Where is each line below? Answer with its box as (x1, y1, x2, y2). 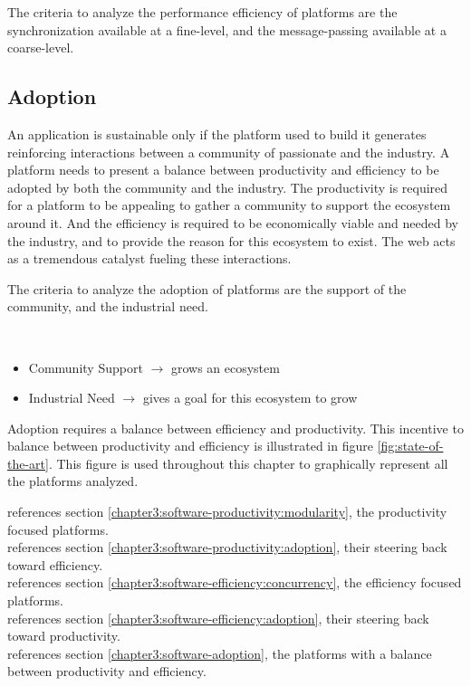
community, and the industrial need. (7, 297, 208, 316)
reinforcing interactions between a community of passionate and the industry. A (7, 142, 450, 161)
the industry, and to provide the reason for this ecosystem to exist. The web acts (7, 231, 456, 250)
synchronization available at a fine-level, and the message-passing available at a (7, 20, 447, 39)
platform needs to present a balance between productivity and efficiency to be (7, 160, 439, 179)
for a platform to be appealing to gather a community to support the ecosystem (7, 195, 451, 214)
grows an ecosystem (170, 357, 280, 376)
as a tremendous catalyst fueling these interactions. (7, 249, 292, 268)
